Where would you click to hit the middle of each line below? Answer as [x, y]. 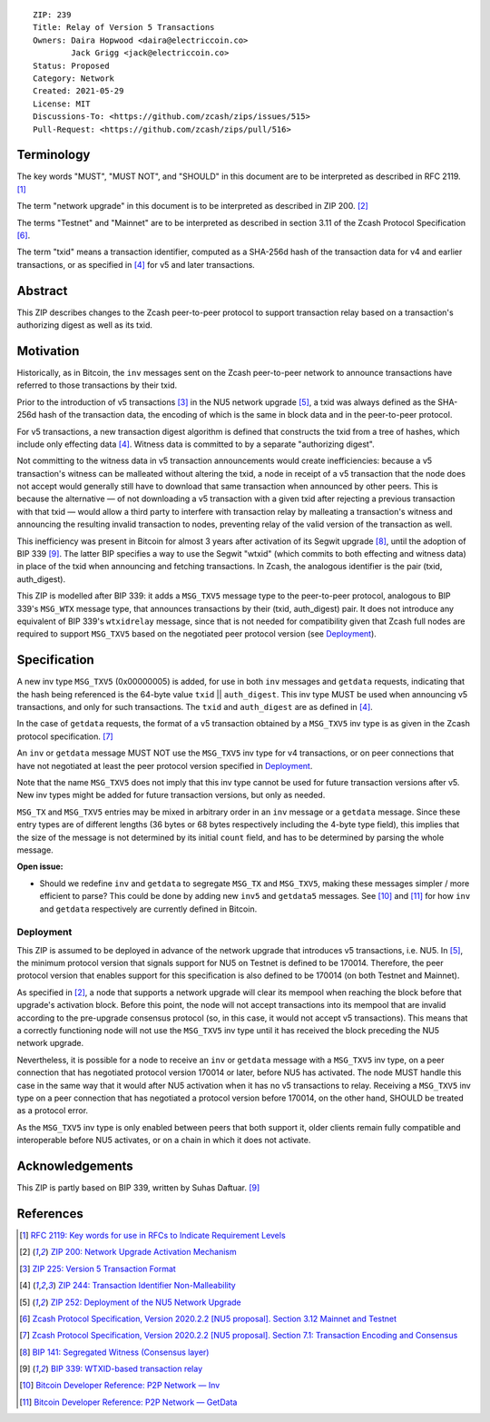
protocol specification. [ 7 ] [65, 736]
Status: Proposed [71, 65]
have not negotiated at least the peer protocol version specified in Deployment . [165, 765]
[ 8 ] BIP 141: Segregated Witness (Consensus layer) [114, 1352]
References [50, 1214]
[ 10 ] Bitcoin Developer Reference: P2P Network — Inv [120, 1386]
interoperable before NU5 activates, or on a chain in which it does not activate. [164, 1141]
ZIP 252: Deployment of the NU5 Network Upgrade [146, 1302]
